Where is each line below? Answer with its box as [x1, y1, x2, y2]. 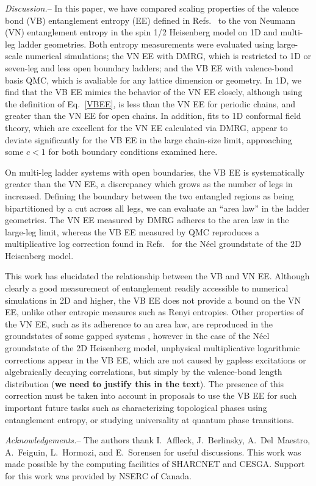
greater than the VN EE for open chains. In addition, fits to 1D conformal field [5, 109, 301, 122]
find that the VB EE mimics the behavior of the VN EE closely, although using [5, 85, 303, 98]
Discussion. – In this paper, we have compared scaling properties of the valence [5, 2, 299, 14]
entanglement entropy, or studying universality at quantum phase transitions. [5, 413, 294, 426]
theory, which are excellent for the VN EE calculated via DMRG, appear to [5, 121, 288, 134]
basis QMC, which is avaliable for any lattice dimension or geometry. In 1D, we [5, 73, 301, 86]
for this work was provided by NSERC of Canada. [5, 469, 192, 482]
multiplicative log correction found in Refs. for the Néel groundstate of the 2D [5, 237, 301, 250]
